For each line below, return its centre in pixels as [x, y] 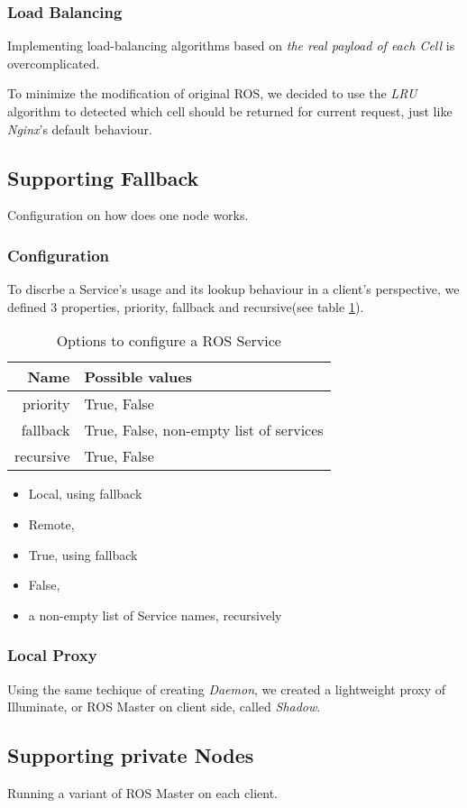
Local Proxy [52, 655]
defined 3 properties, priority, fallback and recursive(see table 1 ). [186, 306]
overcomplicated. [54, 63]
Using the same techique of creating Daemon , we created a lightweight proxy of [227, 689]
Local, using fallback [85, 494]
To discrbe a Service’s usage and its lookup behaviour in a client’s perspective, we [233, 289]
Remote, [51, 523]
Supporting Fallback [103, 177]
